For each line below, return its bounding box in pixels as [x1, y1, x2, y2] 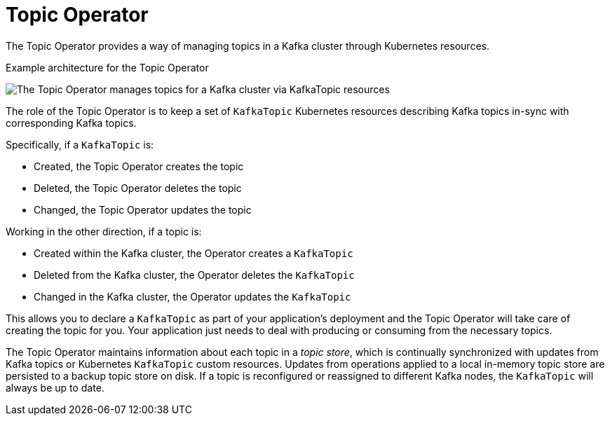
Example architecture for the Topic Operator [6, 61, 209, 74]
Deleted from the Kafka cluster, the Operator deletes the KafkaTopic [34, 268, 355, 281]
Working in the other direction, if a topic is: [6, 225, 202, 237]
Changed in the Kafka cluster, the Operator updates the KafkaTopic [34, 290, 351, 303]
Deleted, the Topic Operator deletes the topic [34, 181, 242, 194]
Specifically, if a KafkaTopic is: [6, 138, 154, 151]
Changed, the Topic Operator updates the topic [34, 203, 252, 216]
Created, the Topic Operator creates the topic [34, 160, 244, 172]
